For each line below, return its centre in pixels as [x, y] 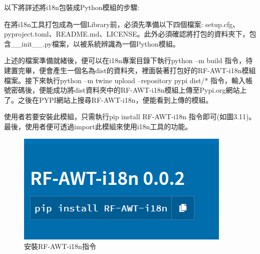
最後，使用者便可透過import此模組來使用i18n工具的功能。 [98, 126]
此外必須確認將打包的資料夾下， [197, 34]
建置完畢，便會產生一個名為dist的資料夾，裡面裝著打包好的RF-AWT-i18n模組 [130, 70]
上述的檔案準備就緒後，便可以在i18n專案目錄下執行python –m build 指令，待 [128, 60]
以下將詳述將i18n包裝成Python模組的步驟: [72, 7]
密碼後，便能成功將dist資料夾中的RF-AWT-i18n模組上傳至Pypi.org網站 [125, 90]
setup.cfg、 [223, 24]
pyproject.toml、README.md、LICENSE [71, 34]
